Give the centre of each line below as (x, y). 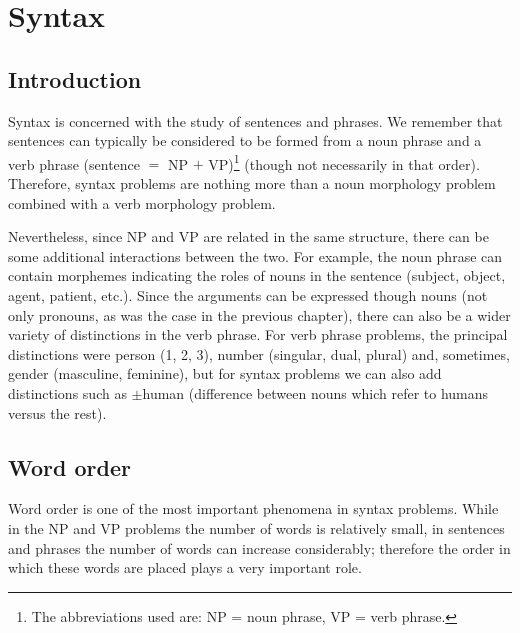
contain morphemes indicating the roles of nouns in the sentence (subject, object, (257, 275)
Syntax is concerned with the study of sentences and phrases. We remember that (255, 120)
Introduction (75, 78)
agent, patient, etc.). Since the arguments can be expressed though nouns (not (248, 294)
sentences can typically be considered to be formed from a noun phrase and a (245, 140)
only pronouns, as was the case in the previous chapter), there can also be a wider (259, 314)
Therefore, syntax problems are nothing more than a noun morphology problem (252, 183)
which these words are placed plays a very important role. (185, 567)
